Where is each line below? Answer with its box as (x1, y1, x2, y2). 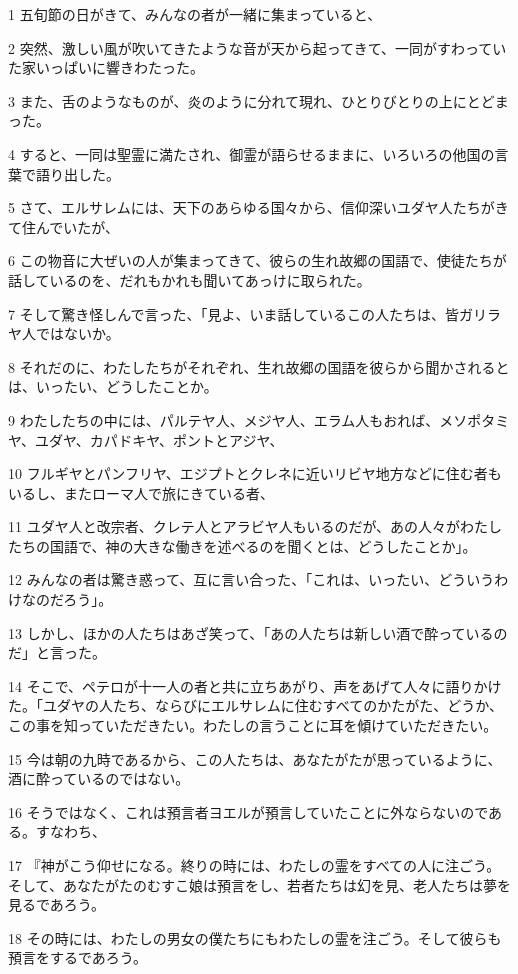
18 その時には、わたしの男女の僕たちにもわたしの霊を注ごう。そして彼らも (8, 927, 502, 948)
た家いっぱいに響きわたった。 (8, 57, 204, 78)
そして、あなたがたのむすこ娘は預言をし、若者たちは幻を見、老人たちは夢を (8, 874, 511, 895)
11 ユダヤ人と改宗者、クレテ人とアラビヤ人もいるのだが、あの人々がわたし (8, 516, 503, 537)
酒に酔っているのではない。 (8, 768, 190, 789)
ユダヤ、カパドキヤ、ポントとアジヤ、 (34, 429, 284, 450)
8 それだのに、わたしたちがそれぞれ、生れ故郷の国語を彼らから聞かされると (8, 356, 510, 377)
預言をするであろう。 (8, 947, 148, 968)
